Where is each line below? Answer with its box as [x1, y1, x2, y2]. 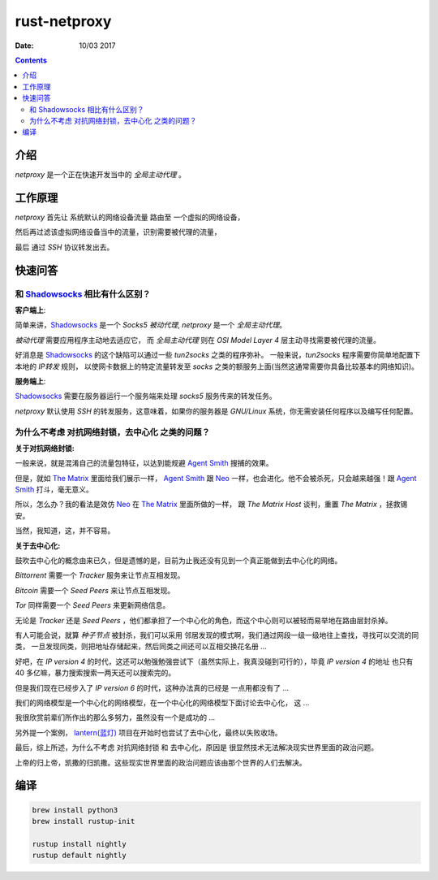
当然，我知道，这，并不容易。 [15, 526, 115, 535]
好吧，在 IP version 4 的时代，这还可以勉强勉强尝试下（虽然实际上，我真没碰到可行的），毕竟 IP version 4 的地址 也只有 [15, 657, 414, 666]
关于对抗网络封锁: [15, 443, 75, 453]
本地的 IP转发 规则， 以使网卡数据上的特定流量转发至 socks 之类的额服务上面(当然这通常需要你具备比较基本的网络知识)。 [15, 362, 419, 371]
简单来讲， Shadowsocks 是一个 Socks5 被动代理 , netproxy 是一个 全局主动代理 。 [15, 320, 287, 330]
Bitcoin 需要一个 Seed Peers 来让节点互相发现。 [15, 585, 175, 595]
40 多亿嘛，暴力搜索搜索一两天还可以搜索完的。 [15, 668, 176, 678]
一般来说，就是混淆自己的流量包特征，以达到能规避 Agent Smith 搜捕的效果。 [15, 458, 273, 468]
